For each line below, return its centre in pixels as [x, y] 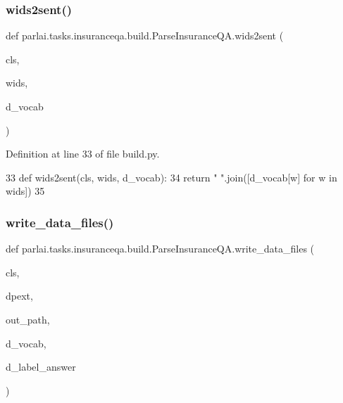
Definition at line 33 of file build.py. [83, 154]
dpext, [19, 296]
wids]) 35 [25, 191]
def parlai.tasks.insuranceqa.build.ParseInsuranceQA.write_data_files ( [160, 249]
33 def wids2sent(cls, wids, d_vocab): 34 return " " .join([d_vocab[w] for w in [171, 177]
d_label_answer [41, 367]
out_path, [28, 319]
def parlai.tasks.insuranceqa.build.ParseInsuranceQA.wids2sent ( [145, 36]
